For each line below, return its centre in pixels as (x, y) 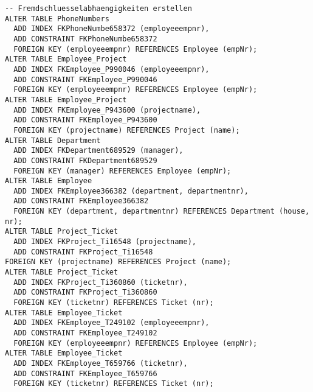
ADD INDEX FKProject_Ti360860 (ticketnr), (101, 282)
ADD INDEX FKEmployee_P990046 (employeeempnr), (112, 69)
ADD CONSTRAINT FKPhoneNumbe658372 (85, 39)
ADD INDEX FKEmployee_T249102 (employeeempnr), (112, 323)
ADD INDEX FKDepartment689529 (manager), (98, 151)
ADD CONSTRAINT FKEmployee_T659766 (85, 373)
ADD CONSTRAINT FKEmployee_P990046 (85, 79)
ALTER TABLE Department (53, 140)
